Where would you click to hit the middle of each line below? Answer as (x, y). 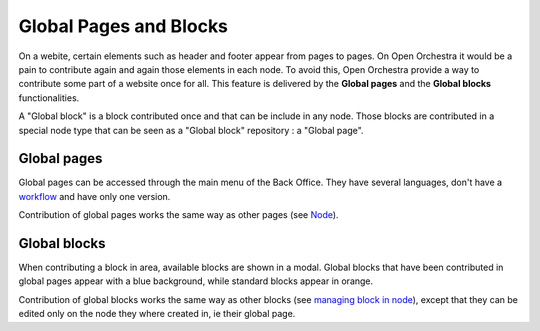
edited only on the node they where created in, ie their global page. (157, 314)
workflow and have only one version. (94, 196)
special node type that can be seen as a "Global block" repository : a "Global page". (191, 130)
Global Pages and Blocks (123, 26)
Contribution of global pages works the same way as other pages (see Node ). (178, 215)
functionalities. (49, 97)
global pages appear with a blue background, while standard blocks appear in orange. (196, 281)
